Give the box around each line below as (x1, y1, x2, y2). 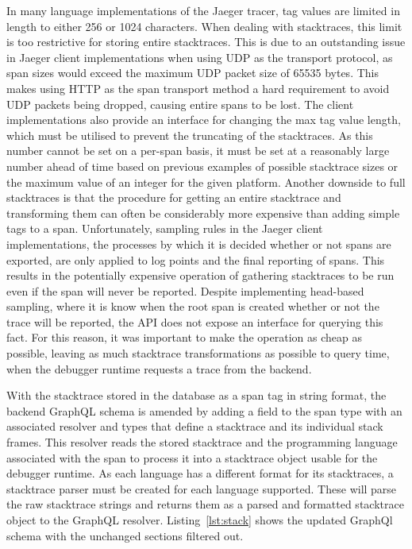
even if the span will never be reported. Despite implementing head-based (6, 282, 364, 299)
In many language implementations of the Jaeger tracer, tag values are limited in (6, 2, 400, 18)
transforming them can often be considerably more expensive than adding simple (6, 204, 400, 221)
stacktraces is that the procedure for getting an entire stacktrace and (6, 189, 341, 206)
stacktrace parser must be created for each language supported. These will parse (6, 480, 397, 497)
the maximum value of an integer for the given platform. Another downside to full (6, 173, 406, 190)
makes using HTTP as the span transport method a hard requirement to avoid (6, 79, 390, 96)
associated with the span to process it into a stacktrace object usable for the (6, 449, 378, 466)
